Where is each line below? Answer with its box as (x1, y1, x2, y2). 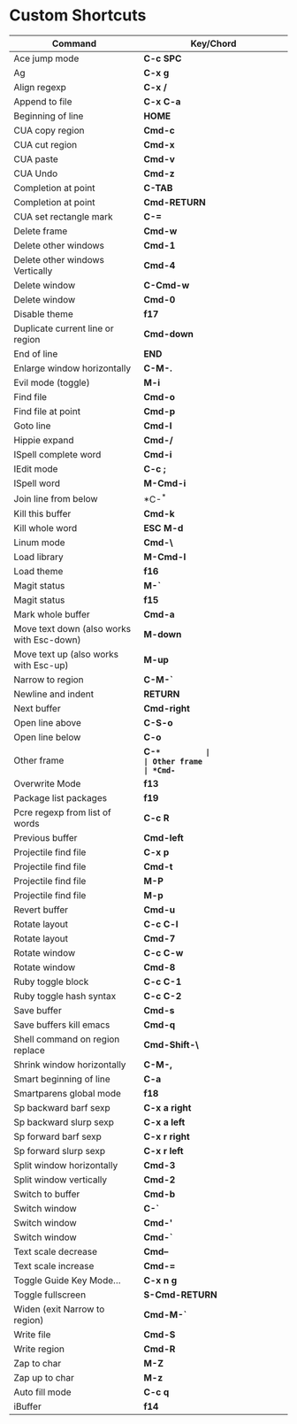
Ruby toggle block (13, 975, 89, 988)
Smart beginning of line (13, 1073, 110, 1085)
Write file (13, 1328, 51, 1341)
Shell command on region (13, 1033, 120, 1045)
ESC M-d (143, 522, 184, 535)
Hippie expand (13, 434, 74, 446)
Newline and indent (13, 688, 95, 700)
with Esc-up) (13, 659, 69, 672)
